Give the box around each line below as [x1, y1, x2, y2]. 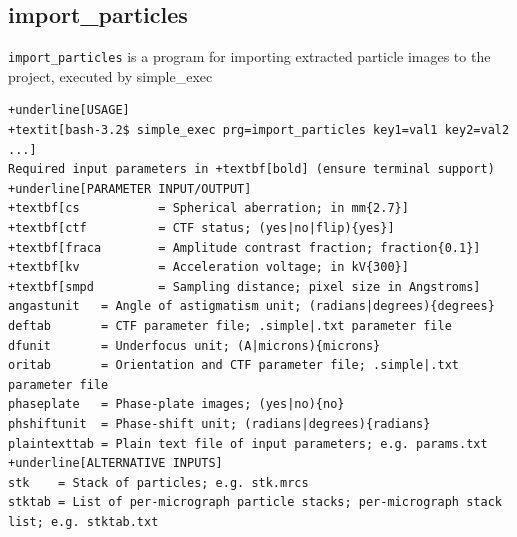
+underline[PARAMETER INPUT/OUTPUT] [8, 181, 252, 196]
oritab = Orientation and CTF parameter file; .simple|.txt [8, 358, 460, 373]
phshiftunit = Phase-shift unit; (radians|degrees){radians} [8, 416, 431, 431]
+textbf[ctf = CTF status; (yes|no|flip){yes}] [8, 221, 395, 236]
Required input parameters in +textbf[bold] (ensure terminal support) [8, 162, 495, 177]
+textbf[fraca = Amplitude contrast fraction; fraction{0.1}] [8, 240, 481, 255]
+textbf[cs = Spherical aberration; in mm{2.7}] [8, 201, 409, 216]
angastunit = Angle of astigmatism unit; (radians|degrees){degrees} [8, 299, 495, 314]
